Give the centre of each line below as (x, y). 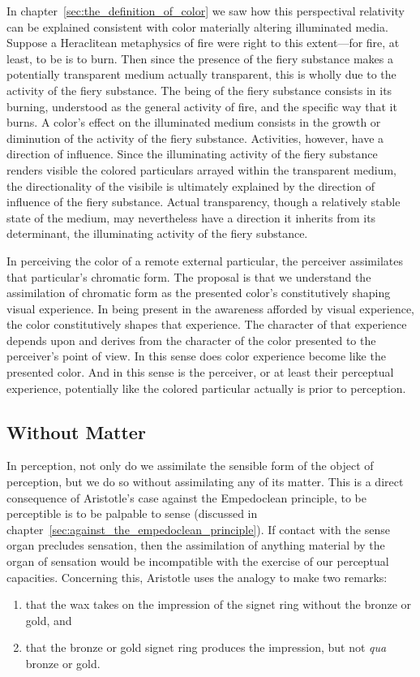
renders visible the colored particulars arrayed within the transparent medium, (201, 169)
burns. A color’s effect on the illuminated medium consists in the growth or (194, 122)
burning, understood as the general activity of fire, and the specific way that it (202, 106)
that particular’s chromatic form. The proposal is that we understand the (189, 276)
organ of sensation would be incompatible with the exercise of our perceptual (198, 561)
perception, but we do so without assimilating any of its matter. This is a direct (205, 482)
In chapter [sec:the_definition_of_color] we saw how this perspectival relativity (206, 11)
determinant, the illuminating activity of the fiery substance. (157, 233)
